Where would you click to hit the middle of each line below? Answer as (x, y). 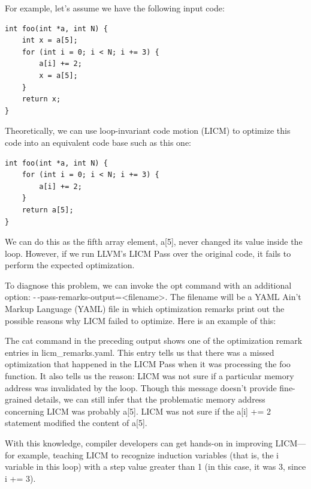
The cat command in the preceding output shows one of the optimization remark (154, 340)
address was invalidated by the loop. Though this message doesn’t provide (141, 387)
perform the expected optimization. (70, 265)
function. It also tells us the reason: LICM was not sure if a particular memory (150, 376)
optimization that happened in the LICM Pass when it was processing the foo (148, 364)
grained (19, 399)
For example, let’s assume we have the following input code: (115, 8)
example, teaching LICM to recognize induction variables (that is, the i (148, 454)
